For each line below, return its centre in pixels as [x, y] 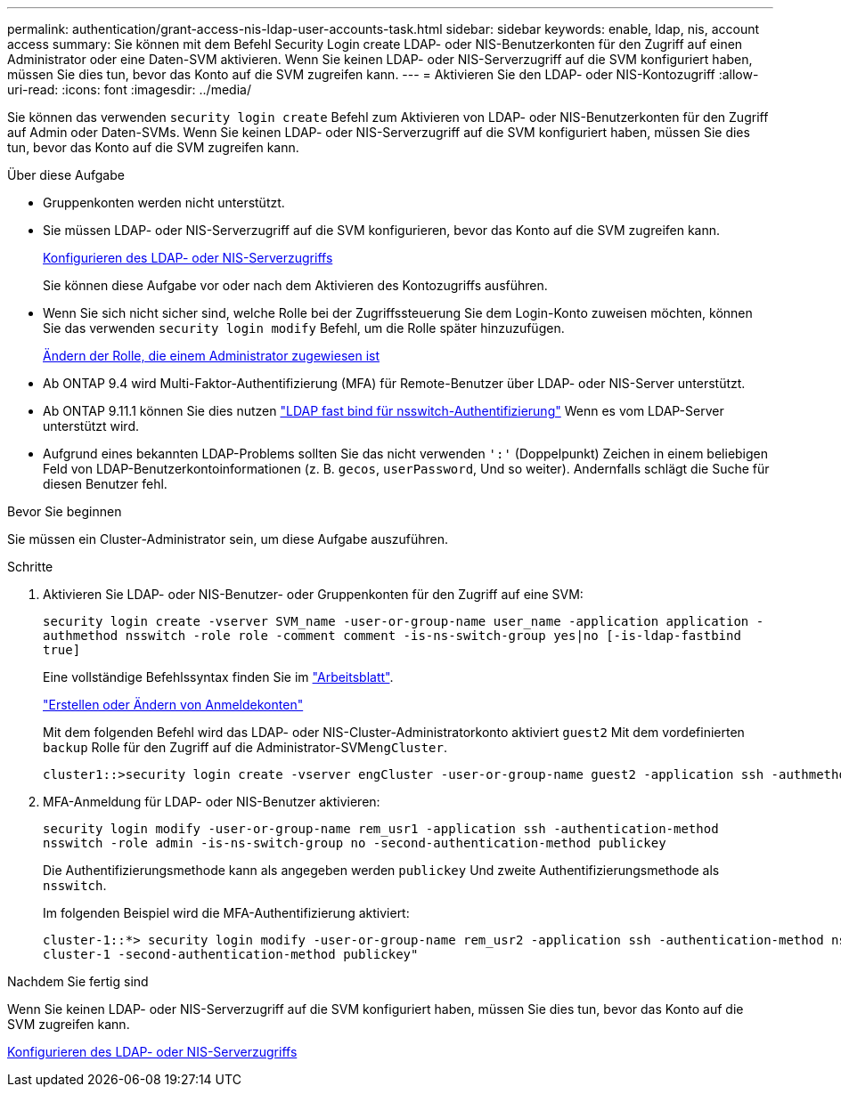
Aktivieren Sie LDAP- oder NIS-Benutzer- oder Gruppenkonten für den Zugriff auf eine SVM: [313, 594]
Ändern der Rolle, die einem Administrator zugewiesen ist [211, 356]
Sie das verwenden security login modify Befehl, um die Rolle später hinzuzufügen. [304, 328]
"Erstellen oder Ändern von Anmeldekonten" [173, 705]
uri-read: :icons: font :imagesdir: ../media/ [129, 89]
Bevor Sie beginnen [65, 511]
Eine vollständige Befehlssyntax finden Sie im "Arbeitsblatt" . [218, 677]
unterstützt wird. [91, 426]
